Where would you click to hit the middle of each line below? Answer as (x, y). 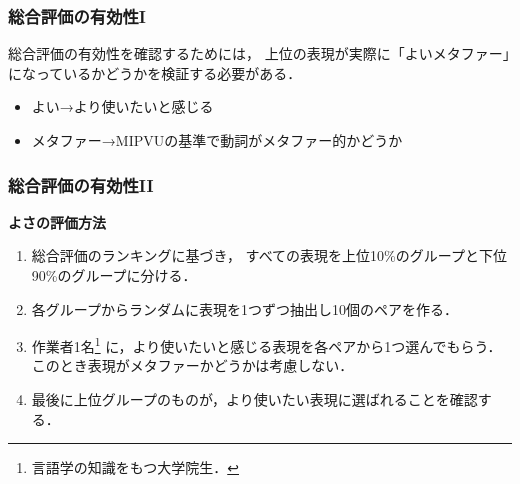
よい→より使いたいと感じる (122, 106)
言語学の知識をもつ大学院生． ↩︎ (135, 467)
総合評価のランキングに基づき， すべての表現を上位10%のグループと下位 (269, 255)
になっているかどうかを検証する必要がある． (155, 72)
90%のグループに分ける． (114, 275)
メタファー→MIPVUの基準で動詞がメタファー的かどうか (217, 140)
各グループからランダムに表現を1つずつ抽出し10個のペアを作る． (244, 308)
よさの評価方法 (57, 221)
